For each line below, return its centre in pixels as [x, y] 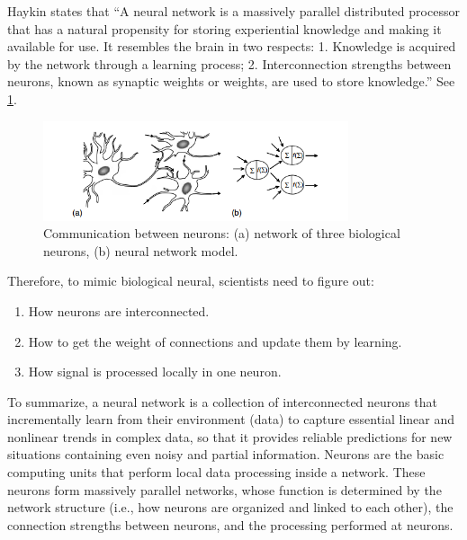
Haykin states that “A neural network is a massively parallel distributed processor [233, 11]
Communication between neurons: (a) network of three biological [222, 233]
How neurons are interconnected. [119, 310]
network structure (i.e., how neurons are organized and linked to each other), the [230, 507]
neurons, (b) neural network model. [141, 250]
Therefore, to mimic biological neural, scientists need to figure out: [191, 281]
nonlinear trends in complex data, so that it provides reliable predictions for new [230, 436]
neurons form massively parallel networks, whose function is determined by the [225, 489]
